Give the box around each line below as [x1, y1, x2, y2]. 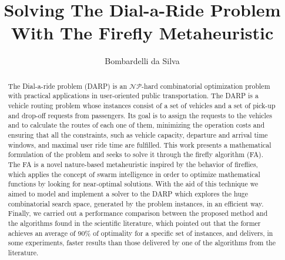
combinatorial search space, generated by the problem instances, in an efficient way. [8, 198, 264, 208]
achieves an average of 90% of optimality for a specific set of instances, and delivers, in [8, 228, 273, 238]
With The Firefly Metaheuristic [11, 21, 274, 45]
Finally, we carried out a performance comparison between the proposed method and [8, 208, 268, 218]
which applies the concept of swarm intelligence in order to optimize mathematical [8, 169, 260, 179]
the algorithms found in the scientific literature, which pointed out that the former [8, 218, 261, 228]
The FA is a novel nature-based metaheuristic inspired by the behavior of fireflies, [8, 159, 258, 169]
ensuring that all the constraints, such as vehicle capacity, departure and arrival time [8, 129, 268, 139]
